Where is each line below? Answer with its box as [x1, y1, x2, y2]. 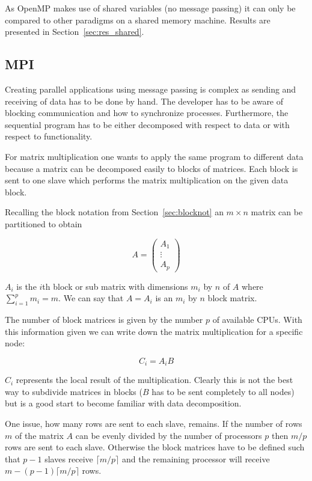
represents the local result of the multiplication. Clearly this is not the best [16, 373, 293, 386]
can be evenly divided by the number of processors [75, 429, 262, 441]
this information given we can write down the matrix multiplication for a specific [5, 325, 303, 337]
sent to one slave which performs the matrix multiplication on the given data [5, 174, 289, 186]
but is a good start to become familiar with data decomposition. [5, 397, 242, 409]
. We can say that [58, 292, 124, 304]
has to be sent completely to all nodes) [151, 385, 295, 397]
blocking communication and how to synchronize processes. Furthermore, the [5, 106, 289, 119]
